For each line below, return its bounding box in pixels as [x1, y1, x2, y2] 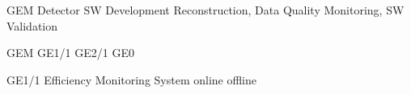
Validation [6, 17, 58, 34]
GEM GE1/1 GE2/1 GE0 [6, 44, 134, 61]
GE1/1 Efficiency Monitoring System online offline [6, 71, 257, 88]
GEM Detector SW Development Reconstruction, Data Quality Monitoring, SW [6, 2, 405, 18]
